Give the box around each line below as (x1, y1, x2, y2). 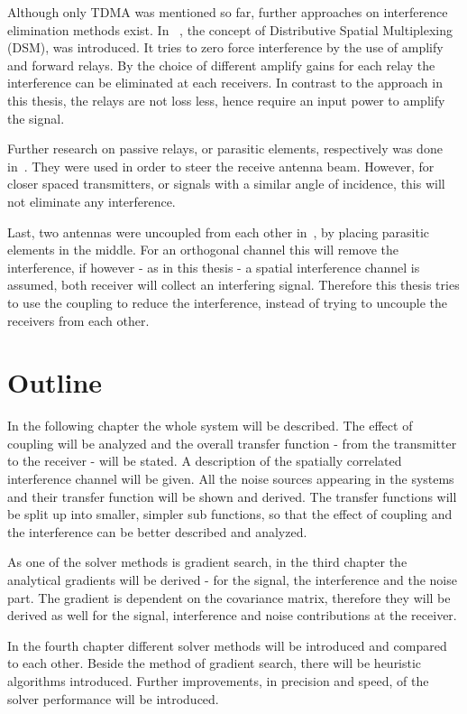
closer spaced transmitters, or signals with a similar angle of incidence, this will (7, 174, 445, 193)
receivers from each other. (7, 311, 150, 329)
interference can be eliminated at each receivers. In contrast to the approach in (7, 73, 443, 92)
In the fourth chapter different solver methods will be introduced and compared (7, 635, 447, 654)
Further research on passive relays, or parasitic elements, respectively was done (7, 139, 443, 158)
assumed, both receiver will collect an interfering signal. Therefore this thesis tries (7, 275, 460, 294)
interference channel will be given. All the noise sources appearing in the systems (7, 469, 454, 487)
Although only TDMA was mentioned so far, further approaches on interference (7, 3, 448, 21)
